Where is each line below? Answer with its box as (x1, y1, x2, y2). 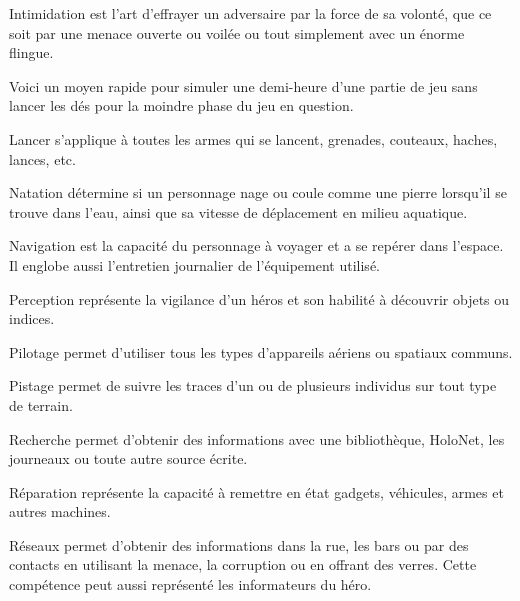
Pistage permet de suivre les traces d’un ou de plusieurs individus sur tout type (9, 375, 497, 396)
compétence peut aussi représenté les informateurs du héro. (9, 574, 372, 595)
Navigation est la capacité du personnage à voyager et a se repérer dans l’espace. (9, 235, 504, 256)
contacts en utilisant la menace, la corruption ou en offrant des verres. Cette (9, 554, 477, 575)
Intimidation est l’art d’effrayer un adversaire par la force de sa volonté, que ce (9, 3, 492, 23)
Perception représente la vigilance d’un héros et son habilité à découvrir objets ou (9, 288, 510, 309)
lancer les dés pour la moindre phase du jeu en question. (9, 95, 354, 116)
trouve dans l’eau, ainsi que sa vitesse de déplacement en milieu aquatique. (9, 201, 468, 222)
